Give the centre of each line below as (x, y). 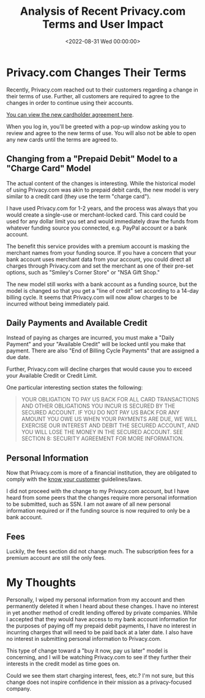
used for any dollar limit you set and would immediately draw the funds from (102, 221)
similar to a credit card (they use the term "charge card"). (79, 196)
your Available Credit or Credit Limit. (52, 376)
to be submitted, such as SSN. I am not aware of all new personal (88, 504)
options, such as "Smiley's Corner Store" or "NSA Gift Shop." (83, 272)
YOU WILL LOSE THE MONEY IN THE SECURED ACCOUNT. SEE (102, 432)
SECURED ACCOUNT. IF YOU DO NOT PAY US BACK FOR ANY (100, 413)
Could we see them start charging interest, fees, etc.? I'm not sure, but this (100, 675)
